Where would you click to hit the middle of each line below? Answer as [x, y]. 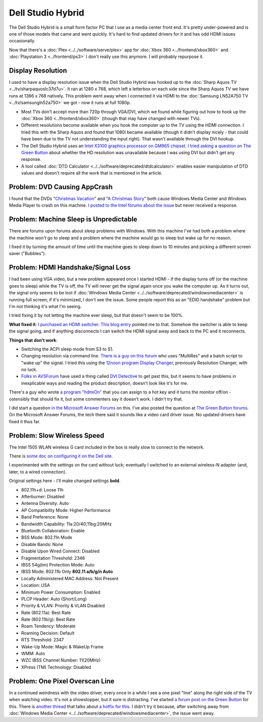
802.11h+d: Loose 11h [42, 489]
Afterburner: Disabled [43, 497]
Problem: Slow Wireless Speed [56, 436]
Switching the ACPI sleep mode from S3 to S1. [67, 349]
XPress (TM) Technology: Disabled [56, 667]
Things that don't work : [33, 340]
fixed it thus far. [25, 421]
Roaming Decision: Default [48, 633]
